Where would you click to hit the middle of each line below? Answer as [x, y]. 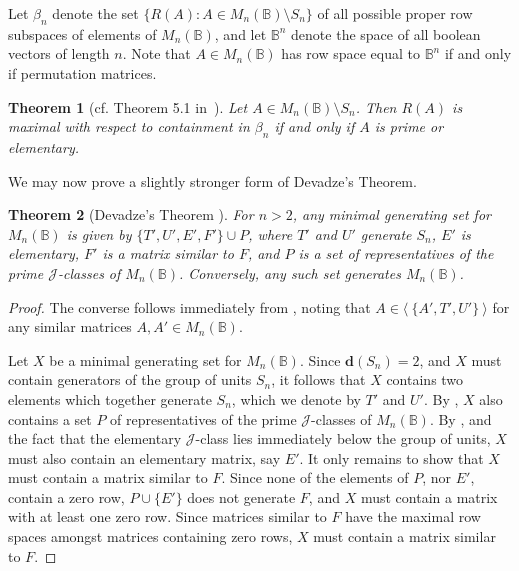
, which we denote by [296, 398]
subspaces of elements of [82, 33]
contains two [425, 379]
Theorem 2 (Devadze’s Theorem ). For [131, 214]
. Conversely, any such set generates [290, 272]
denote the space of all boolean [386, 33]
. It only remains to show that [391, 457]
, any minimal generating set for [391, 214]
